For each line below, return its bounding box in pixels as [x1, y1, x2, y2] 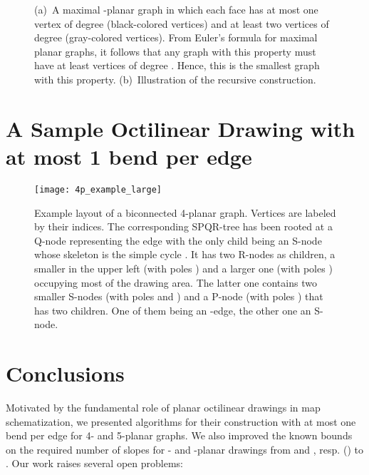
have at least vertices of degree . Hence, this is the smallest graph [34, 58, 320, 73]
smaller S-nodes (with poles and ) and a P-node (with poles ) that [34, 289, 323, 304]
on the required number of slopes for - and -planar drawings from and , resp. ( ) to [6, 441, 363, 456]
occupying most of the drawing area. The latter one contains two [34, 275, 317, 290]
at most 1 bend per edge [6, 141, 252, 170]
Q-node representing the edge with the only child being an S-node [34, 233, 322, 247]
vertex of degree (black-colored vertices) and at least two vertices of [34, 16, 329, 31]
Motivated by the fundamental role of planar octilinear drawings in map [6, 400, 321, 414]
